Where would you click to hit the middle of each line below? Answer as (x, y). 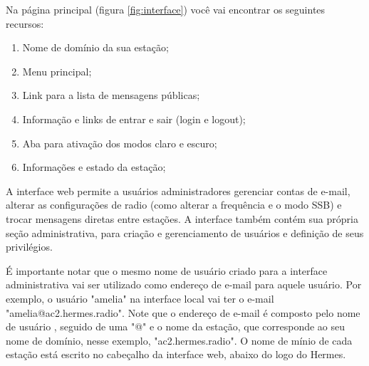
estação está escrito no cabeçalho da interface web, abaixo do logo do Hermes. (176, 354)
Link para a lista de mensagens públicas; (111, 95)
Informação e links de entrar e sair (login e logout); (134, 119)
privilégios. (29, 247)
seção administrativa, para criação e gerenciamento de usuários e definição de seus (185, 232)
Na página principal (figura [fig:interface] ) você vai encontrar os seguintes (166, 9)
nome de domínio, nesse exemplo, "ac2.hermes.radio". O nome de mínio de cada (179, 340)
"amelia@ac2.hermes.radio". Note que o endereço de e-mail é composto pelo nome (183, 312)
